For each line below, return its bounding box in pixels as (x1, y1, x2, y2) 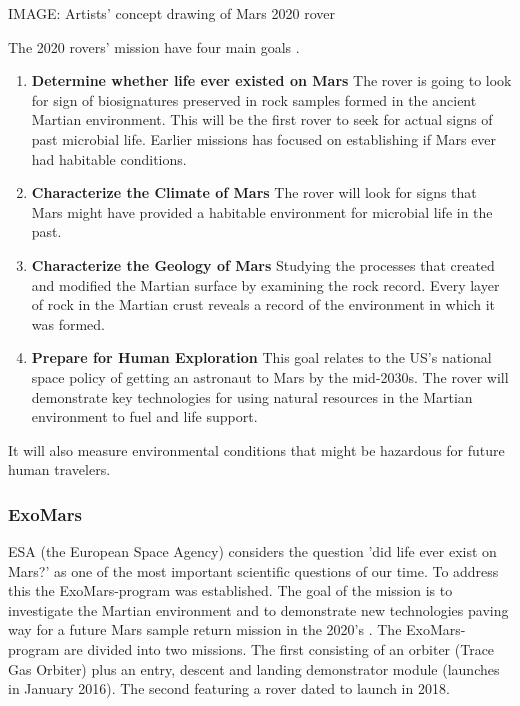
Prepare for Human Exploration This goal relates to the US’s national (31, 347, 492, 368)
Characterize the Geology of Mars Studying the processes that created (31, 254, 495, 275)
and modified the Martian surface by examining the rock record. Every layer (31, 274, 500, 295)
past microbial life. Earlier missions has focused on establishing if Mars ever (31, 128, 497, 149)
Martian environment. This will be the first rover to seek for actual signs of (31, 109, 493, 130)
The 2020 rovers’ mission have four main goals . (8, 36, 300, 57)
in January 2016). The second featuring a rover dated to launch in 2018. (8, 678, 450, 699)
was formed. (31, 313, 106, 334)
